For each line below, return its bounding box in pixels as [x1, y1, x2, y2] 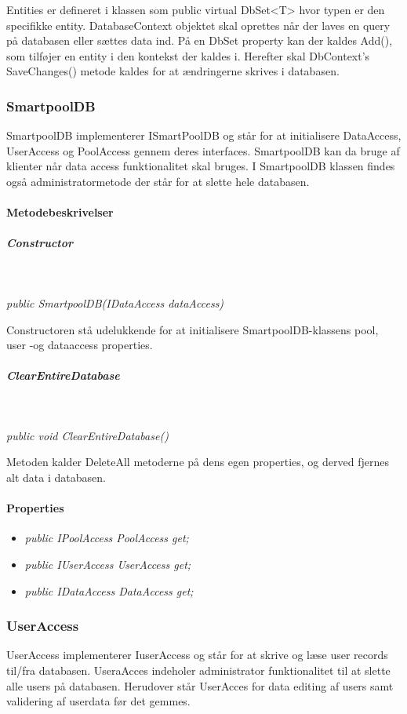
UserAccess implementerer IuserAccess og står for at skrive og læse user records [6, 647, 388, 663]
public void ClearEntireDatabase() [6, 427, 169, 443]
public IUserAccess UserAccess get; [24, 556, 191, 573]
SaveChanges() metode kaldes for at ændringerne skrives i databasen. [6, 63, 340, 79]
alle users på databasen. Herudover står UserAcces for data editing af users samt [6, 677, 394, 694]
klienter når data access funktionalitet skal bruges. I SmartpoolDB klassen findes [6, 158, 395, 174]
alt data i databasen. [6, 469, 106, 486]
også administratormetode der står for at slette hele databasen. [6, 173, 310, 189]
